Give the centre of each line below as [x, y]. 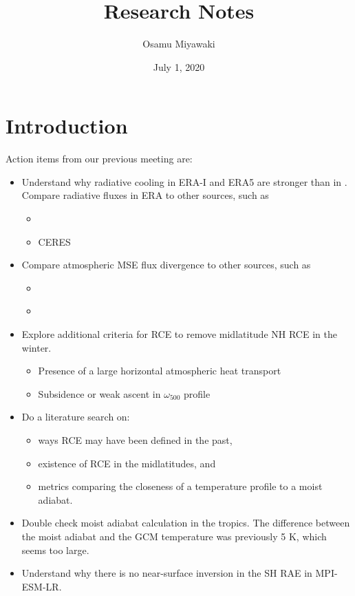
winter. [36, 347]
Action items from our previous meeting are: [99, 159]
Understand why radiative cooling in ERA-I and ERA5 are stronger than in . [184, 181]
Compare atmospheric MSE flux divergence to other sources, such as [166, 265]
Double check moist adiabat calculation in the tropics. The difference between [186, 523]
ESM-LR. [42, 586]
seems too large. [55, 550]
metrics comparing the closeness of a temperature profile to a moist [180, 486]
